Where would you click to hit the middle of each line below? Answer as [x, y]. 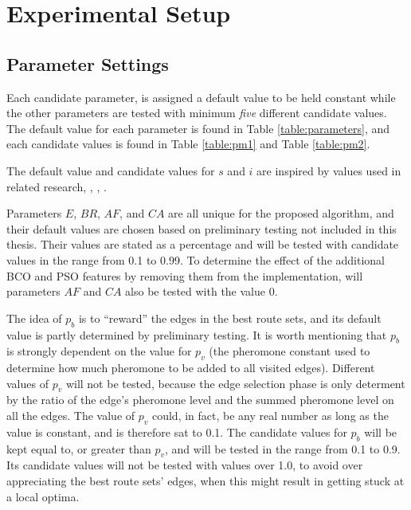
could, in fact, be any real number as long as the [270, 416]
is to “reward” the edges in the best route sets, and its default [230, 318]
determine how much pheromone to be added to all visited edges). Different [191, 368]
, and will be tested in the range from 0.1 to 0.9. [283, 448]
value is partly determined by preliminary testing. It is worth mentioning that [197, 334]
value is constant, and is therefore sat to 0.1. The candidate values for [177, 432]
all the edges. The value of [71, 416]
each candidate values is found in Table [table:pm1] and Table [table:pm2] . [188, 144]
